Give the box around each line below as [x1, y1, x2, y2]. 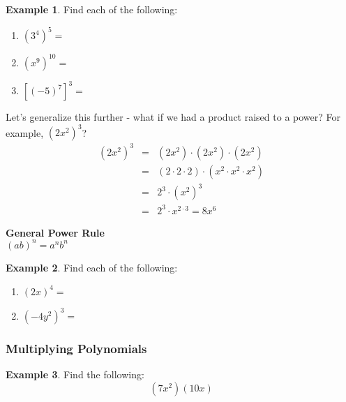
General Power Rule [6, 225, 105, 239]
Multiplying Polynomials [6, 339, 147, 357]
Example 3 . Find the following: [6, 367, 144, 382]
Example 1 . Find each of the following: [6, 2, 178, 16]
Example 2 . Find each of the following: [6, 260, 178, 274]
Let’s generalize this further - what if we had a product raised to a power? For [6, 110, 340, 124]
